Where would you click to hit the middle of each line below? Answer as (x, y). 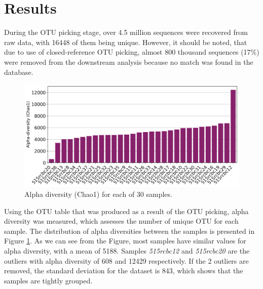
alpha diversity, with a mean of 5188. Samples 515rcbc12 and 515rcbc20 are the (127, 250)
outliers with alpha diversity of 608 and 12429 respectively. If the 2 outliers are (126, 260)
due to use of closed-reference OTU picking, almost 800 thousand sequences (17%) (132, 52)
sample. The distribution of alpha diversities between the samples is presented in (129, 231)
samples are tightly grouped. (48, 280)
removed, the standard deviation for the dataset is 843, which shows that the (124, 271)
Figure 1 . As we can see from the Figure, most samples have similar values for (125, 241)
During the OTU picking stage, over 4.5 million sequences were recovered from (126, 32)
